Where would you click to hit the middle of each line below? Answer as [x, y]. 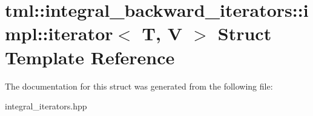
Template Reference [90, 57]
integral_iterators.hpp [46, 106]
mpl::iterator [59, 33]
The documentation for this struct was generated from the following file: [139, 86]
